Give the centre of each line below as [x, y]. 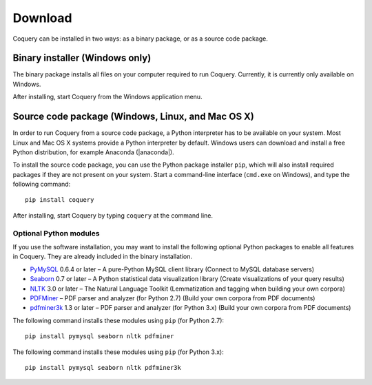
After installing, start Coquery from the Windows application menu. [107, 97]
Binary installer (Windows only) [82, 58]
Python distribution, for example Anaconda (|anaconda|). [94, 152]
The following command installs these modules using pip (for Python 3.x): [118, 352]
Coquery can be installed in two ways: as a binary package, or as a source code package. [141, 39]
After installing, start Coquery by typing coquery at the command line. [113, 215]
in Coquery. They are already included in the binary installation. [103, 257]
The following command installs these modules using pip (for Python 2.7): [118, 320]
